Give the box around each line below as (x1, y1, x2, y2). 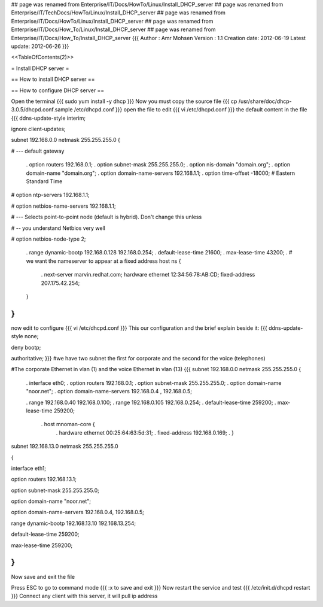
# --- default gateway (11, 147, 65, 154)
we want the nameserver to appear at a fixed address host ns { (26, 257, 181, 265)
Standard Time (26, 178, 63, 185)
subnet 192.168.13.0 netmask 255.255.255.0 (11, 443, 118, 450)
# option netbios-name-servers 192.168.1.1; (11, 202, 116, 210)
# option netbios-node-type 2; (11, 235, 86, 242)
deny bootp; (11, 344, 41, 351)
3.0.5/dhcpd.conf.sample (11, 106, 73, 113)
